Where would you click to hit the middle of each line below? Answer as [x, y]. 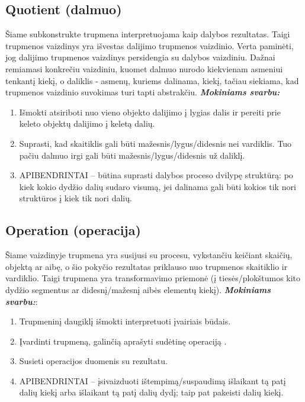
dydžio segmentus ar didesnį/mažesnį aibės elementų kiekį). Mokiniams [138, 289]
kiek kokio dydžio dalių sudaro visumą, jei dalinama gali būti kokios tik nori [158, 186]
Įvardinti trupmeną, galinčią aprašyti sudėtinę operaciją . [123, 341]
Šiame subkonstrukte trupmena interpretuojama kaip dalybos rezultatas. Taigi [148, 34]
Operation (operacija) [73, 230]
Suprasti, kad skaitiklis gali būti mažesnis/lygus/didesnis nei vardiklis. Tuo [155, 143]
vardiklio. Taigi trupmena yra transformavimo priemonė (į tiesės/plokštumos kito [153, 278]
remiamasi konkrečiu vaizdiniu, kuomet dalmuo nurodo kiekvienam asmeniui [144, 68]
